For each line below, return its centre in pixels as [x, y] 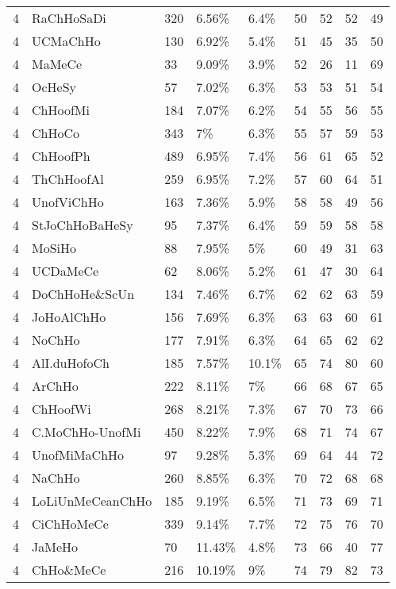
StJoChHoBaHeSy [83, 225]
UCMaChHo [66, 41]
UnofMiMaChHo [78, 455]
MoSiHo [54, 248]
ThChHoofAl [68, 179]
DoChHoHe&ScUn [83, 294]
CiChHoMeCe [70, 524]
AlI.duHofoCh [71, 363]
